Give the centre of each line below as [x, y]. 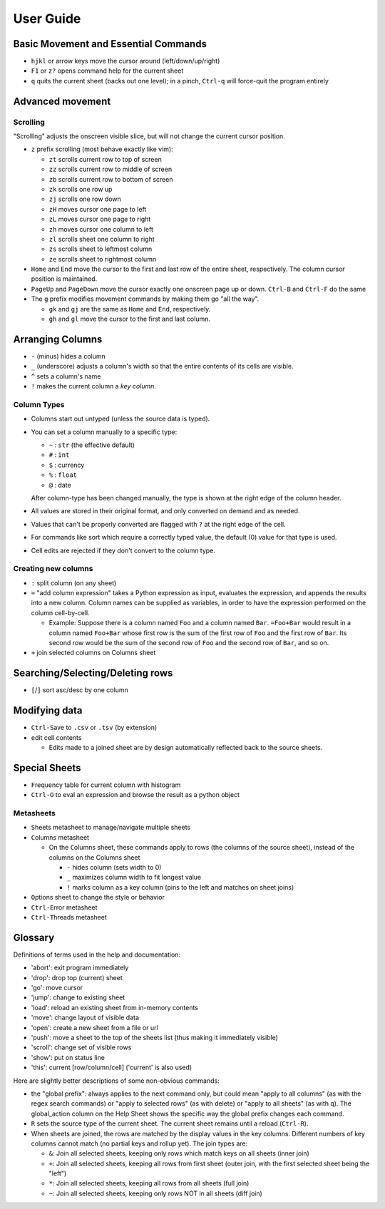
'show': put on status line [68, 1057]
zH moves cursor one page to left [98, 209]
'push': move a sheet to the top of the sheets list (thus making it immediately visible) [154, 1038]
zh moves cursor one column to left [101, 229]
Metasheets [35, 813]
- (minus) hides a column [68, 356]
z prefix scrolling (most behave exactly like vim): [102, 149]
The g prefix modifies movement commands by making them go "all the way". [145, 299]
